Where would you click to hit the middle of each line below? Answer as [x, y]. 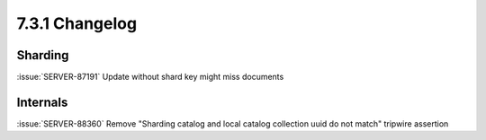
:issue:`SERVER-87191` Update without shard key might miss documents [150, 77]
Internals [42, 102]
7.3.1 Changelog [77, 23]
